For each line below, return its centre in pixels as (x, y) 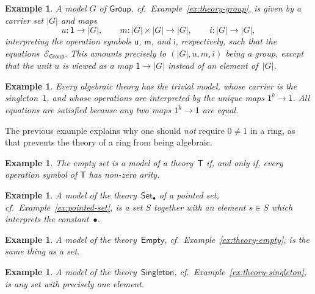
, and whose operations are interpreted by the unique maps (155, 98)
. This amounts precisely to (116, 53)
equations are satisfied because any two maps (88, 110)
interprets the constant (47, 219)
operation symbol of (41, 174)
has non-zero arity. (124, 174)
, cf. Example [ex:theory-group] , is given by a (216, 8)
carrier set (24, 20)
